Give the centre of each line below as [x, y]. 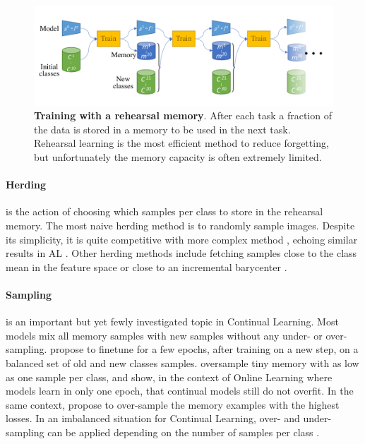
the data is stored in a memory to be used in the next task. [162, 129]
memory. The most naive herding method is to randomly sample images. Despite [180, 225]
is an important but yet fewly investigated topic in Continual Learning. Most [172, 322]
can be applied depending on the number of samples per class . [184, 432]
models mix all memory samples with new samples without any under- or [164, 335]
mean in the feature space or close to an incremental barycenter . [146, 266]
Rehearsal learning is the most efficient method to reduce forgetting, [181, 143]
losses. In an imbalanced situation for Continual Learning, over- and [153, 418]
